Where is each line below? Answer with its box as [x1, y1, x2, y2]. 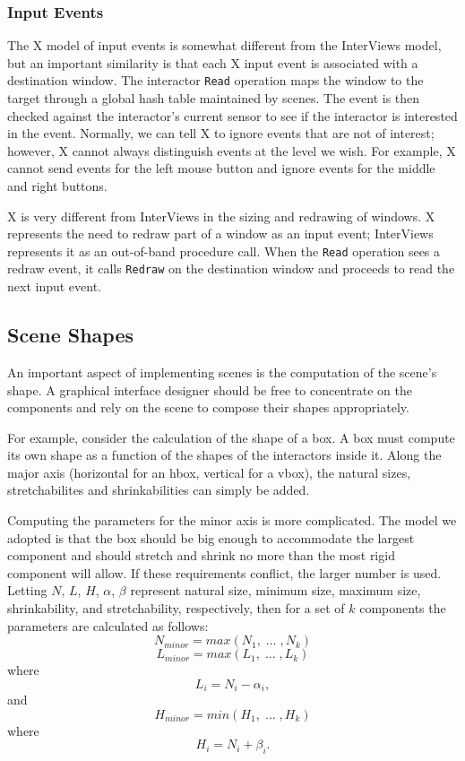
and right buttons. [7, 177, 108, 195]
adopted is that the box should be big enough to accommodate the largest [7, 528, 415, 547]
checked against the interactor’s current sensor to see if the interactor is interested [7, 106, 458, 125]
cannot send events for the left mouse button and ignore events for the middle [7, 159, 435, 177]
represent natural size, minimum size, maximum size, [130, 581, 421, 600]
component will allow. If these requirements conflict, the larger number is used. [7, 563, 442, 582]
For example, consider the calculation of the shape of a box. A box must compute [7, 428, 455, 446]
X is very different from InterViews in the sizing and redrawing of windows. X [7, 206, 435, 225]
